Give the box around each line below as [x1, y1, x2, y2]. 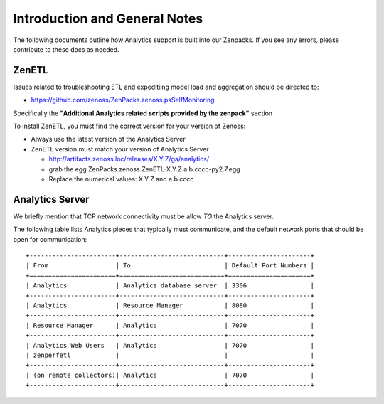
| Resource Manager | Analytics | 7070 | [26, 321, 315, 329]
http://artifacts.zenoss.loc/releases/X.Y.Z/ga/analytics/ [48, 155, 210, 164]
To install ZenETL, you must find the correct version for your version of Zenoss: [13, 122, 246, 131]
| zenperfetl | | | [26, 351, 315, 359]
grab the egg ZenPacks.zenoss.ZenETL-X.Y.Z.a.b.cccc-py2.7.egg [48, 164, 241, 174]
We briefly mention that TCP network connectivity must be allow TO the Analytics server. [13, 212, 274, 220]
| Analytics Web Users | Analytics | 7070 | [26, 341, 315, 349]
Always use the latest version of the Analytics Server [31, 135, 186, 144]
